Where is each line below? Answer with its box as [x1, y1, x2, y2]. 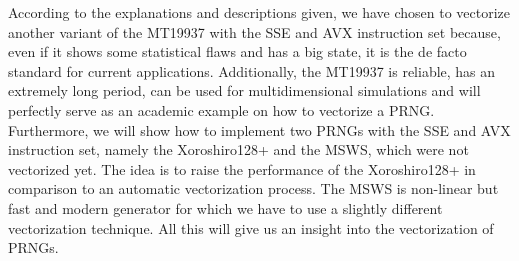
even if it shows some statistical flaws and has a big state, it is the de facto [8, 41, 467, 62]
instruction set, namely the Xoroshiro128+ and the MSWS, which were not [8, 139, 469, 160]
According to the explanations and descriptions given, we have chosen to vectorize [8, 2, 511, 22]
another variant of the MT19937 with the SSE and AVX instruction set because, [8, 21, 501, 42]
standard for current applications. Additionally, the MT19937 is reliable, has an [8, 60, 496, 81]
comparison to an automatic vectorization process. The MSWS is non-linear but [8, 178, 499, 199]
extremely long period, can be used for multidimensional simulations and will [8, 80, 481, 101]
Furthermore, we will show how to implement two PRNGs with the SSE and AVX [8, 119, 511, 140]
